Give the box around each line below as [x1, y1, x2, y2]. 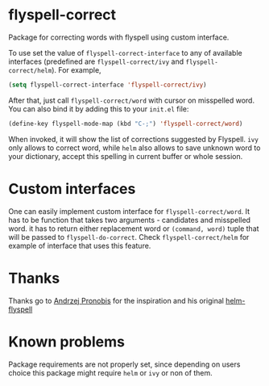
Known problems [8, 333, 125, 350]
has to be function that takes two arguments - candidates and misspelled [8, 215, 251, 224]
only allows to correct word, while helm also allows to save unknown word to [8, 143, 261, 153]
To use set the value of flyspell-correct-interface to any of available [8, 48, 243, 57]
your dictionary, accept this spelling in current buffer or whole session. [8, 151, 243, 161]
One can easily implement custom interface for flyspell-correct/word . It [8, 206, 250, 216]
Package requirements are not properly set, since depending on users [8, 359, 241, 369]
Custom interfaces [8, 179, 136, 198]
